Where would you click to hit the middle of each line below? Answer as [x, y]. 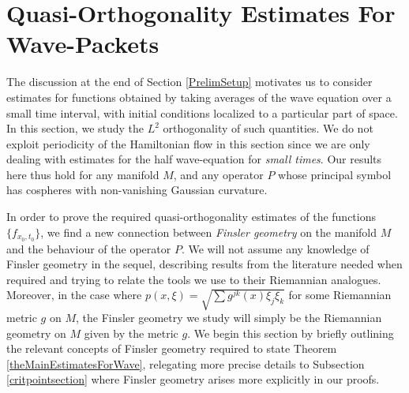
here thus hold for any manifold [83, 174]
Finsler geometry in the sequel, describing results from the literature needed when [204, 264]
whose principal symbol [335, 174]
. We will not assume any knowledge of [275, 248]
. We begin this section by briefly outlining [291, 333]
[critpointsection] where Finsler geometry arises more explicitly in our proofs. [193, 379]
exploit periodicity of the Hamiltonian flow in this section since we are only [188, 143]
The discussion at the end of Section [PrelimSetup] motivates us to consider [189, 82]
